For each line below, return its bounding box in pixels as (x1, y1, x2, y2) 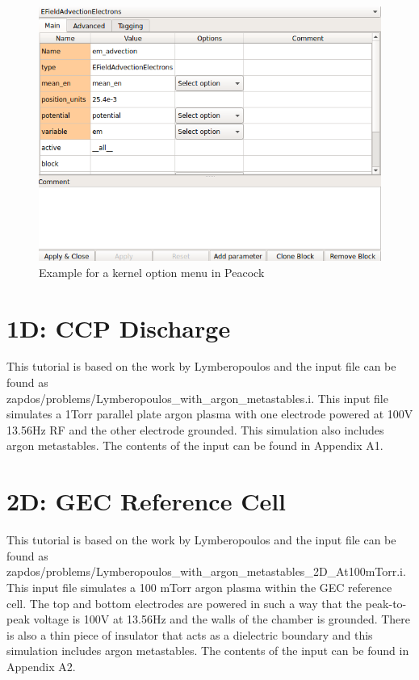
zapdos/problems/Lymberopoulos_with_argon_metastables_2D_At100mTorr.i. (6, 563, 406, 580)
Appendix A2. (6, 657, 76, 674)
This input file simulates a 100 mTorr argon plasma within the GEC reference (6, 578, 392, 595)
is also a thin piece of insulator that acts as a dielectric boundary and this (6, 626, 373, 643)
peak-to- (365, 594, 407, 611)
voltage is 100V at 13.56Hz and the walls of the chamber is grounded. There (33, 611, 411, 628)
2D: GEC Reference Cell (6, 485, 287, 518)
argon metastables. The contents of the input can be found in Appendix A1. (6, 437, 383, 454)
